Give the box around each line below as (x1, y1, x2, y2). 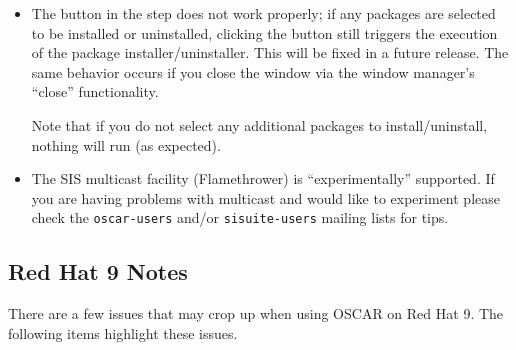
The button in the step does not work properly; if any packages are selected (31, 3, 496, 23)
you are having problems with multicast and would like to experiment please (31, 187, 500, 208)
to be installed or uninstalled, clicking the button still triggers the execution (31, 22, 498, 43)
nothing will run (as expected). (31, 134, 221, 155)
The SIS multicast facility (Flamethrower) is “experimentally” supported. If (31, 168, 495, 189)
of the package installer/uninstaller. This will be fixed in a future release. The (31, 42, 509, 63)
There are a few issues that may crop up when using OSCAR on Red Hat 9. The (8, 303, 504, 324)
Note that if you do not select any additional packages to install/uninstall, (31, 114, 488, 135)
